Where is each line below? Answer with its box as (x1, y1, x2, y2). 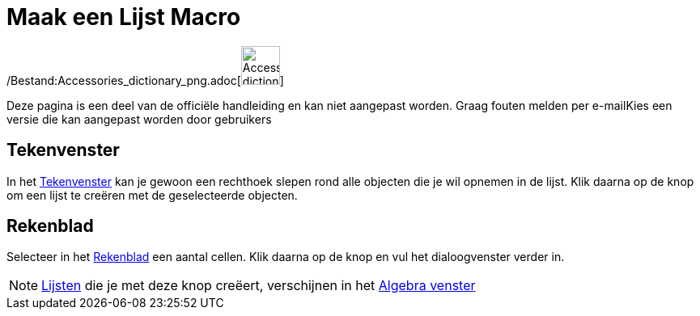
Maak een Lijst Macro (6, 3, 241, 31)
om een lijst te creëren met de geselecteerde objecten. (6, 187, 298, 202)
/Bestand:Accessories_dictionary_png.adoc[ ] (6, 73, 284, 87)
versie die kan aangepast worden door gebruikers (6, 112, 272, 126)
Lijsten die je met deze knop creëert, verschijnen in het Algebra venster (41, 277, 476, 294)
